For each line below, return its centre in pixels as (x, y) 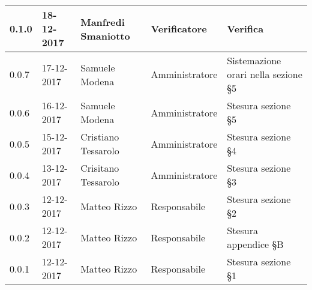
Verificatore (179, 29)
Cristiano (100, 137)
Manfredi (103, 22)
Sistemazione (254, 60)
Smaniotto (105, 35)
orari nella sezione (265, 74)
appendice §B (255, 244)
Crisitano (100, 168)
